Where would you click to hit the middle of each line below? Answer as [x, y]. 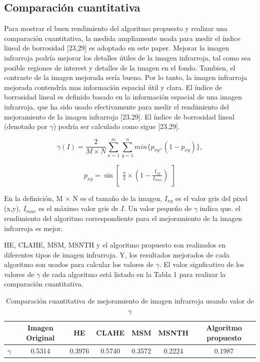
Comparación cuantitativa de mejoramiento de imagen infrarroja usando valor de [130, 301]
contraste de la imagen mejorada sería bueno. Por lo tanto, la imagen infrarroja [126, 77]
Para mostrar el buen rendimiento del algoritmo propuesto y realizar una [116, 28]
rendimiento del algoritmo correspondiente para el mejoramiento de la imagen [123, 218]
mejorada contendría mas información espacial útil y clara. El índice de [113, 87]
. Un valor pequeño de [158, 208]
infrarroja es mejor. [33, 228]
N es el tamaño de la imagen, [117, 198]
